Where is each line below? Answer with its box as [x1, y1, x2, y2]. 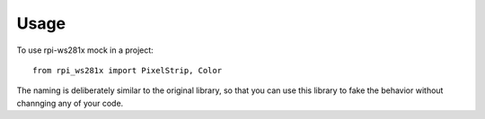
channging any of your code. [16, 98, 124, 108]
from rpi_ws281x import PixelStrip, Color [32, 65, 223, 75]
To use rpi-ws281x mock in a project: [16, 45, 154, 55]
